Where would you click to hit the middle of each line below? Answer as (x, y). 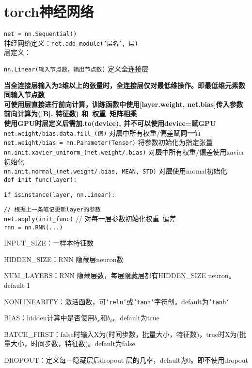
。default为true (136, 318)
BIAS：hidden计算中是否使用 (49, 318)
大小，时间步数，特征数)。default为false (73, 343)
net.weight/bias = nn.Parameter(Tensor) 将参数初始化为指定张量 (108, 142)
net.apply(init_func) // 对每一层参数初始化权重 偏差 (90, 218)
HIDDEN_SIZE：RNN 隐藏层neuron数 (64, 259)
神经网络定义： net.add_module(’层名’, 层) (71, 43)
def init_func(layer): (40, 180)
